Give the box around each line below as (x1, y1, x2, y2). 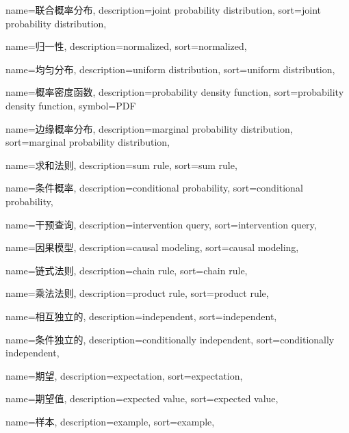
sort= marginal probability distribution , (5, 135, 170, 149)
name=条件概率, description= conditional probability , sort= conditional (5, 181, 303, 195)
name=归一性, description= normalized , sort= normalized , (5, 39, 247, 53)
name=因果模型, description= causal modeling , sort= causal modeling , (5, 240, 299, 254)
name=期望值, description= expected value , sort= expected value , (5, 391, 279, 406)
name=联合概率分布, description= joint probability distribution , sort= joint (5, 3, 321, 16)
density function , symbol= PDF (5, 98, 136, 112)
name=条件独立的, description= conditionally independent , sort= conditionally (5, 332, 335, 346)
